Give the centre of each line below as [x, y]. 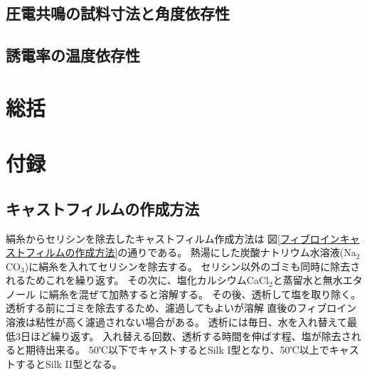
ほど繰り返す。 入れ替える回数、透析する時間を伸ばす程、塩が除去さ [191, 336]
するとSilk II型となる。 [69, 363]
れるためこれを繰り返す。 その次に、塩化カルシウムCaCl [137, 280]
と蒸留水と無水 [308, 280]
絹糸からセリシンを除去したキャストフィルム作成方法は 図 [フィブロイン [173, 238]
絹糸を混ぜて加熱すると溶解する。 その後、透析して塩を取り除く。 [205, 294]
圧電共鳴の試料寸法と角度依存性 [118, 13]
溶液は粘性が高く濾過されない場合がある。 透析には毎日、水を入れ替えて [176, 322]
